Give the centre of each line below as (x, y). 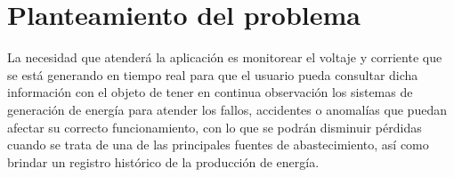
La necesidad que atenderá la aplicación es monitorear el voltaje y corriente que (225, 57)
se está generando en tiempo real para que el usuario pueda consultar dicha (213, 74)
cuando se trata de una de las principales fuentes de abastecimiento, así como (218, 145)
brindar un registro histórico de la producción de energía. (163, 161)
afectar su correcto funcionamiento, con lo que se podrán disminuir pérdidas (215, 127)
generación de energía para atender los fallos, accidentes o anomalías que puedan (227, 109)
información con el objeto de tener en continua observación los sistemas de (210, 92)
